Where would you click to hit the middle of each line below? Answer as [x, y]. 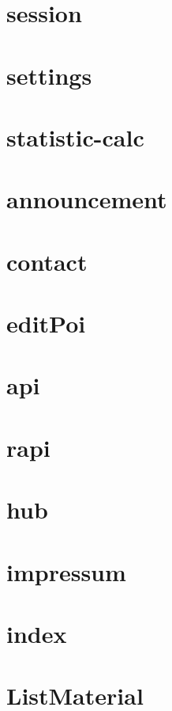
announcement [87, 199]
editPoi [46, 323]
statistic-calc [75, 137]
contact [47, 261]
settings [49, 75]
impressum [66, 571]
